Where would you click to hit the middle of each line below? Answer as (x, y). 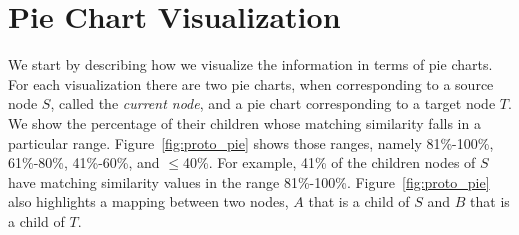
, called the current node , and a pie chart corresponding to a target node (273, 103)
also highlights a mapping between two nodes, (148, 201)
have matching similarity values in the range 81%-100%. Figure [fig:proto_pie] (249, 181)
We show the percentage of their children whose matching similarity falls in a (244, 122)
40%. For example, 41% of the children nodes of (329, 162)
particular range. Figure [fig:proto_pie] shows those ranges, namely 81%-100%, (251, 142)
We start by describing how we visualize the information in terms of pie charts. (250, 64)
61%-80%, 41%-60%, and (84, 162)
